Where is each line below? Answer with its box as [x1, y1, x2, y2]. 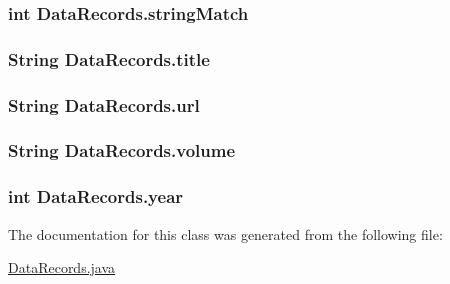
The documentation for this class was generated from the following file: [8, 223, 443, 244]
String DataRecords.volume [8, 138, 236, 163]
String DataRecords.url [8, 92, 200, 117]
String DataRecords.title [8, 46, 210, 71]
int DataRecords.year [8, 184, 184, 209]
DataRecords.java [8, 257, 116, 278]
